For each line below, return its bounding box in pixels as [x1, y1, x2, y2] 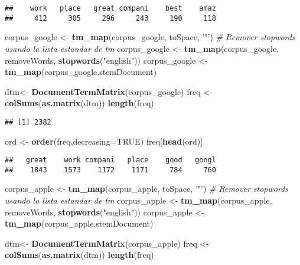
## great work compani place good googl [5, 156, 216, 165]
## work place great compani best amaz [5, 4, 216, 12]
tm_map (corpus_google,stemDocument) [5, 66, 157, 78]
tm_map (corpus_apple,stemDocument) [5, 217, 154, 230]
